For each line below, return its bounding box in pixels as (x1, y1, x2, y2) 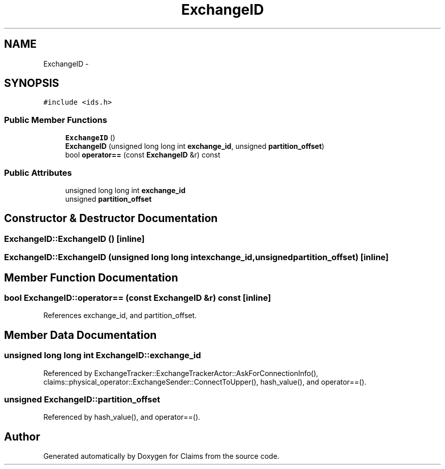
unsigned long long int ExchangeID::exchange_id (4, 350, 201, 361)
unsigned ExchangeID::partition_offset (4, 394, 161, 404)
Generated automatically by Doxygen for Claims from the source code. (43, 452, 279, 461)
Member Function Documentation (4, 271, 178, 284)
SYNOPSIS (4, 77, 59, 90)
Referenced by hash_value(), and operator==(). (43, 413, 201, 422)
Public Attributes (4, 167, 72, 178)
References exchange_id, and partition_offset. (43, 311, 197, 320)
